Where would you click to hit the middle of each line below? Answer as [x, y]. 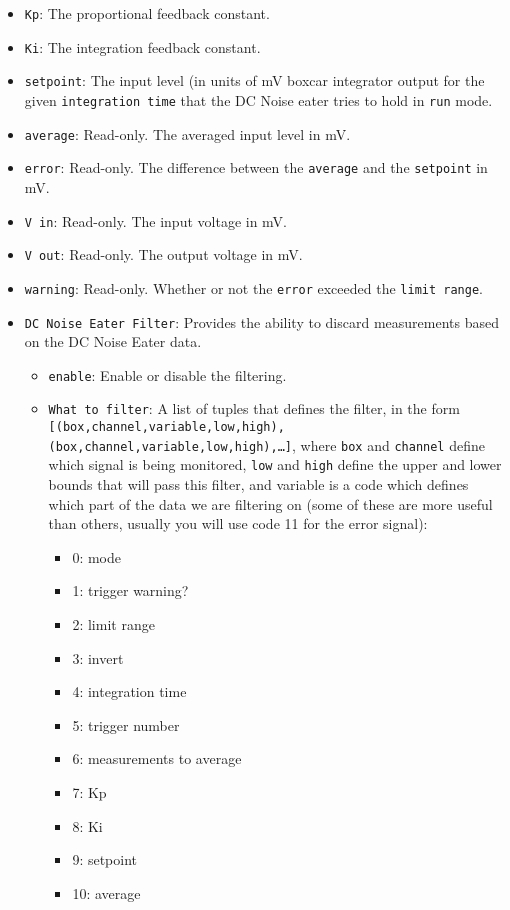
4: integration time [129, 691]
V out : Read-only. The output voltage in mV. [163, 254]
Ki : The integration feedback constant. [142, 46]
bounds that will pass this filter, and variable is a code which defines [258, 484]
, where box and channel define [388, 444]
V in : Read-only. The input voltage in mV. [155, 220]
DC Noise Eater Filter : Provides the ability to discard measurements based [261, 321]
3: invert [98, 657]
